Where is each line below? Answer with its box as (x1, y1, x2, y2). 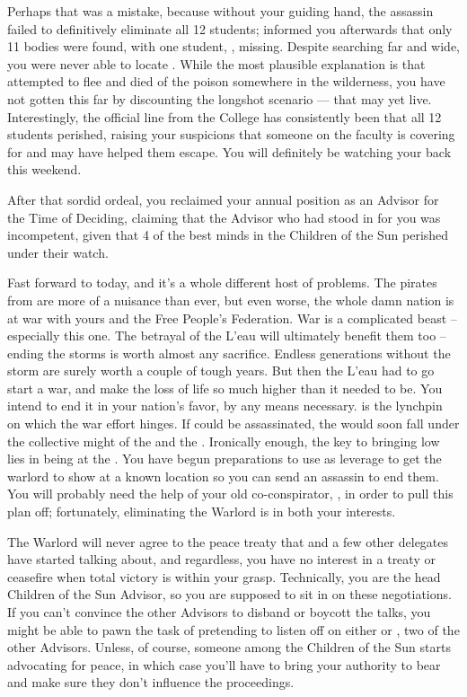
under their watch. (7, 243, 109, 261)
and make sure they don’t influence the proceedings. (7, 673, 295, 692)
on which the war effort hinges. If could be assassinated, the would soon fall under (7, 414, 460, 433)
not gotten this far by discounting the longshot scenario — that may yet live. (7, 89, 432, 108)
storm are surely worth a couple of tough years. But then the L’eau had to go (7, 361, 435, 380)
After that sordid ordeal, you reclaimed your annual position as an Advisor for (7, 190, 439, 208)
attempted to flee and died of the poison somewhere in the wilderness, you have (7, 72, 445, 91)
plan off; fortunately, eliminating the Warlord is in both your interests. (7, 502, 396, 521)
